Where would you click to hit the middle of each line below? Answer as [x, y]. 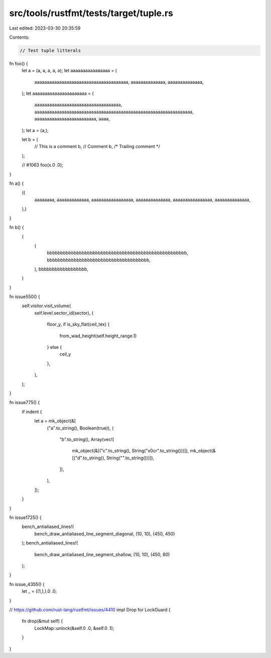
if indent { [32, 412]
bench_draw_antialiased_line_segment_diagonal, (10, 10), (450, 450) [105, 534]
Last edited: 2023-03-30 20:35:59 [45, 28]
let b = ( [30, 140]
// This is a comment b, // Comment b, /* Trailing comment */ [97, 147]
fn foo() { [19, 63]
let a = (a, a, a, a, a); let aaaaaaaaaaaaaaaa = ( [70, 71]
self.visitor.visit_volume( [46, 306]
